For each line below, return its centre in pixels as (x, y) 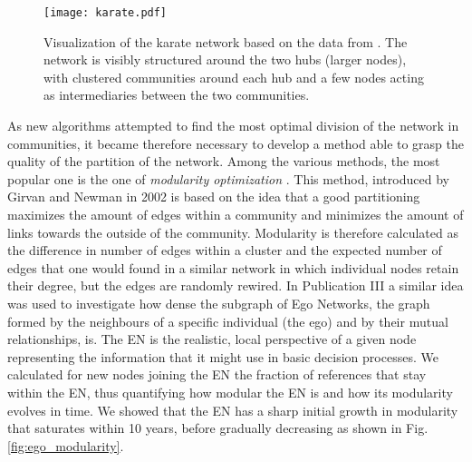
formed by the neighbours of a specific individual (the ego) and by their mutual (228, 321)
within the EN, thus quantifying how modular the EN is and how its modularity (230, 392)
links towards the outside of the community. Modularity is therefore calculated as (233, 232)
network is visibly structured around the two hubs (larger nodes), (225, 59)
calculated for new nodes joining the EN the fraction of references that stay (217, 374)
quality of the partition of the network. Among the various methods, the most (224, 161)
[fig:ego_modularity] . (66, 445)
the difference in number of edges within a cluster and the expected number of (225, 250)
